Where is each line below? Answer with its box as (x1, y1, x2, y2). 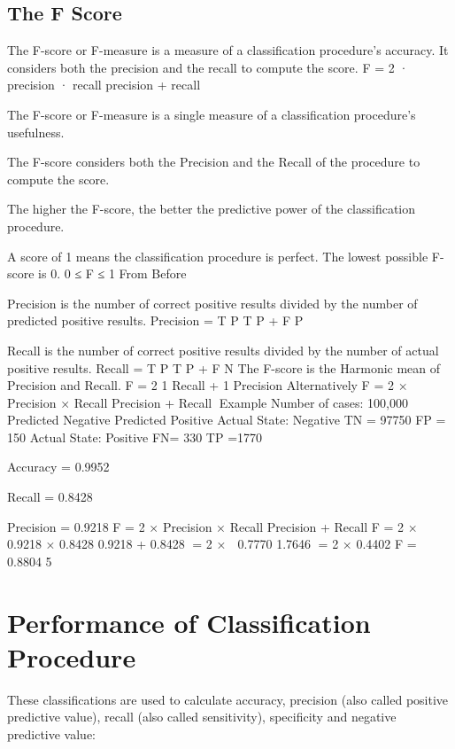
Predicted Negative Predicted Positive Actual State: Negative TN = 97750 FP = (7, 410, 446, 429)
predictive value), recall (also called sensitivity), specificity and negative (7, 707, 397, 726)
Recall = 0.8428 (7, 488, 93, 506)
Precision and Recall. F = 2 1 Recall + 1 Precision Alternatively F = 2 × (7, 376, 408, 394)
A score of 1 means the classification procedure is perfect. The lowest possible (7, 246, 428, 265)
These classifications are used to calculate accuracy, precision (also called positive (7, 690, 449, 708)
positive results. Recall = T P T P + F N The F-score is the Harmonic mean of (7, 358, 441, 377)
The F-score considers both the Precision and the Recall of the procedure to (7, 152, 420, 171)
